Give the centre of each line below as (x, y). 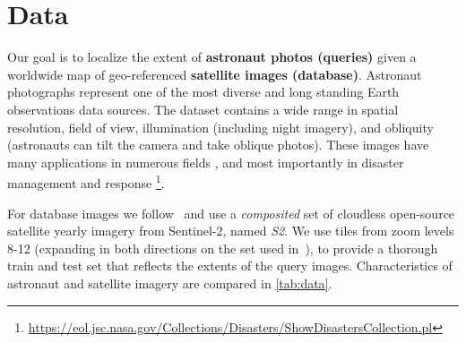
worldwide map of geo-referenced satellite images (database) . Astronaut (215, 74)
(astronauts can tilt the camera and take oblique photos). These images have (218, 145)
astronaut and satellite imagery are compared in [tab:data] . (170, 283)
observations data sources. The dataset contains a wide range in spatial (203, 109)
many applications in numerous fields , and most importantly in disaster (206, 162)
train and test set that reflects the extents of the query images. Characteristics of (230, 266)
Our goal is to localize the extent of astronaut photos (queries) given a (212, 57)
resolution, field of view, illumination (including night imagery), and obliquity (220, 127)
